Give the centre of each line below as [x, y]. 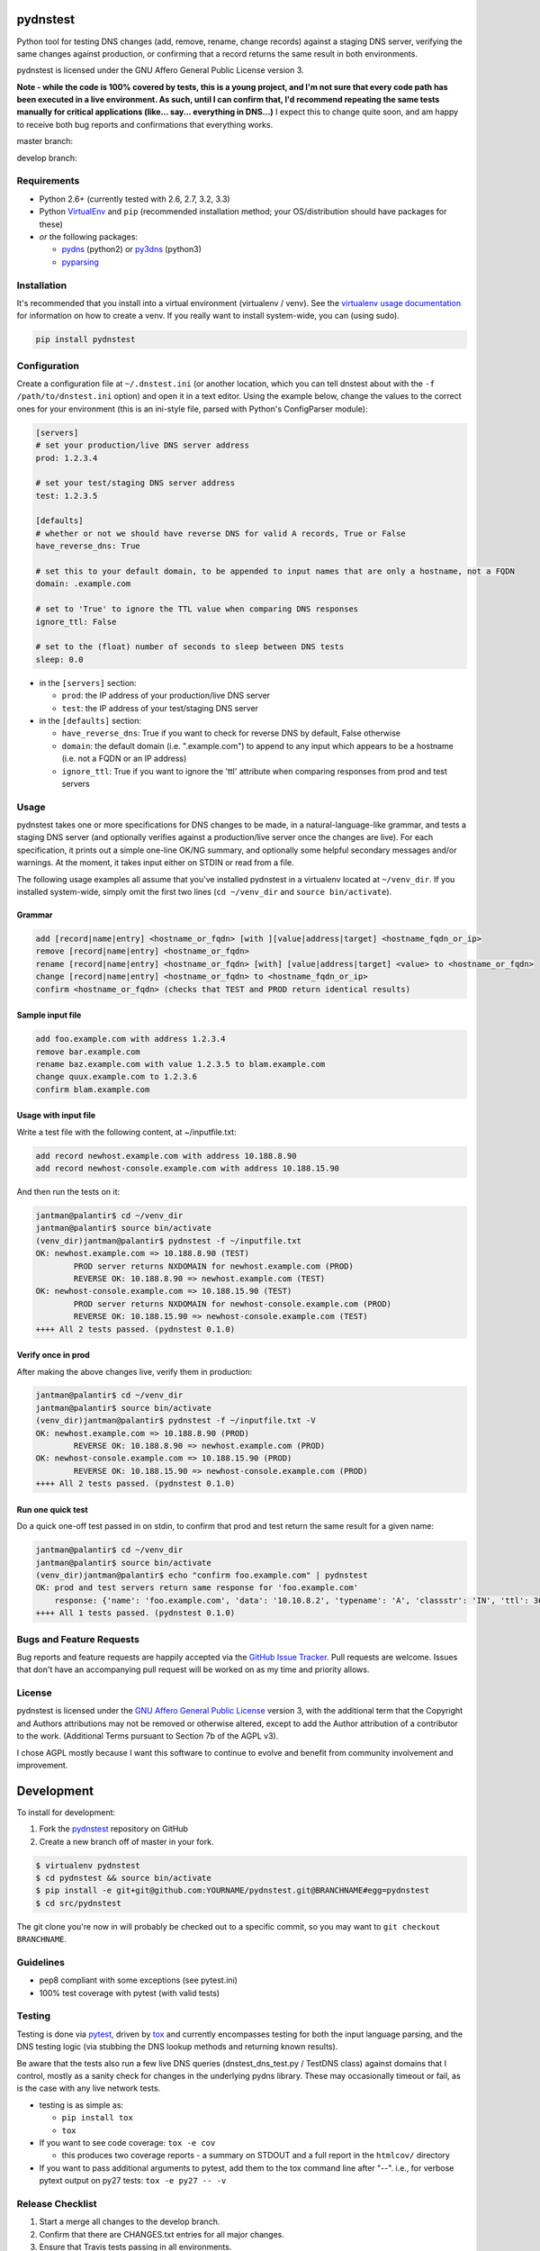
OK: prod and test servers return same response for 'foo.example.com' [197, 1588]
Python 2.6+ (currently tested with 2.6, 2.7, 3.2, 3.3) [135, 199]
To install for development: [66, 1812]
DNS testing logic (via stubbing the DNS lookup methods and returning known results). [177, 2047]
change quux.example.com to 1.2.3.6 [117, 1077]
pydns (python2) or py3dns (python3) [132, 249]
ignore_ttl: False [76, 622]
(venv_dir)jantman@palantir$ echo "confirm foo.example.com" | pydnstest [202, 1575]
